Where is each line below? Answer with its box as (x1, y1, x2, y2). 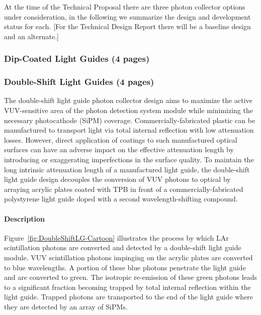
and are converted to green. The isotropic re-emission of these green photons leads (4, 272, 257, 282)
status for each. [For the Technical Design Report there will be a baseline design (4, 21, 251, 32)
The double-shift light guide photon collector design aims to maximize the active (4, 95, 252, 106)
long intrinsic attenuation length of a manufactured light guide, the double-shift (4, 164, 250, 174)
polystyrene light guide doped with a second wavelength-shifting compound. (4, 193, 238, 204)
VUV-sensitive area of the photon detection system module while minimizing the (4, 105, 253, 116)
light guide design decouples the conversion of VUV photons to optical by (4, 174, 231, 184)
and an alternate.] (4, 31, 59, 41)
